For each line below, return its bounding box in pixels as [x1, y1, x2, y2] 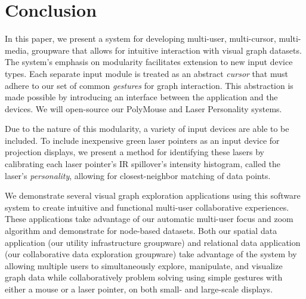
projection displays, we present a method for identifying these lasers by [5, 146, 265, 158]
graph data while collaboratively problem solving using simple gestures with [5, 271, 283, 283]
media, [5, 44, 29, 56]
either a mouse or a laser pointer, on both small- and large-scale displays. [5, 283, 273, 295]
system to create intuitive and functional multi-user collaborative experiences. [5, 201, 289, 213]
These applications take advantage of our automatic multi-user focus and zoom [5, 212, 293, 225]
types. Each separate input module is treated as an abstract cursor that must [5, 67, 288, 79]
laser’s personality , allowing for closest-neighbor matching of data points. [5, 169, 271, 181]
